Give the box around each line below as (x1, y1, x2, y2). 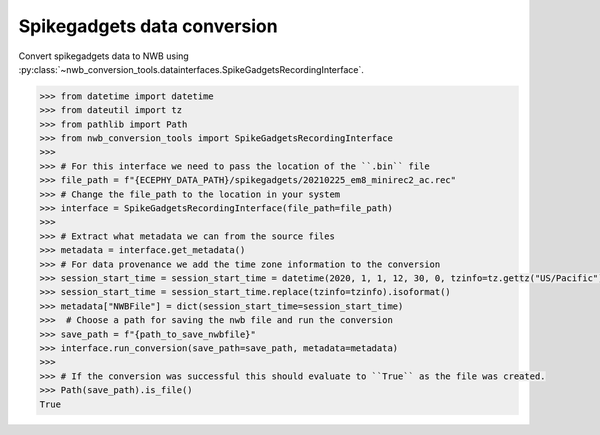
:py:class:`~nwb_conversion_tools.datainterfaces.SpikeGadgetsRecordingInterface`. (18, 63, 365, 75)
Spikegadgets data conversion (18, 15, 279, 37)
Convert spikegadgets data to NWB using (18, 50, 189, 62)
